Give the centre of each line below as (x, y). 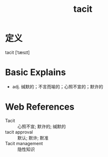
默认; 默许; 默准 (33, 138)
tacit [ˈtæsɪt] (18, 52)
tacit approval (19, 132)
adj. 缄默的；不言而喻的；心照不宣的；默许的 (58, 86)
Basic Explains (36, 72)
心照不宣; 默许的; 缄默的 (42, 126)
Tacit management (24, 143)
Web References (40, 107)
